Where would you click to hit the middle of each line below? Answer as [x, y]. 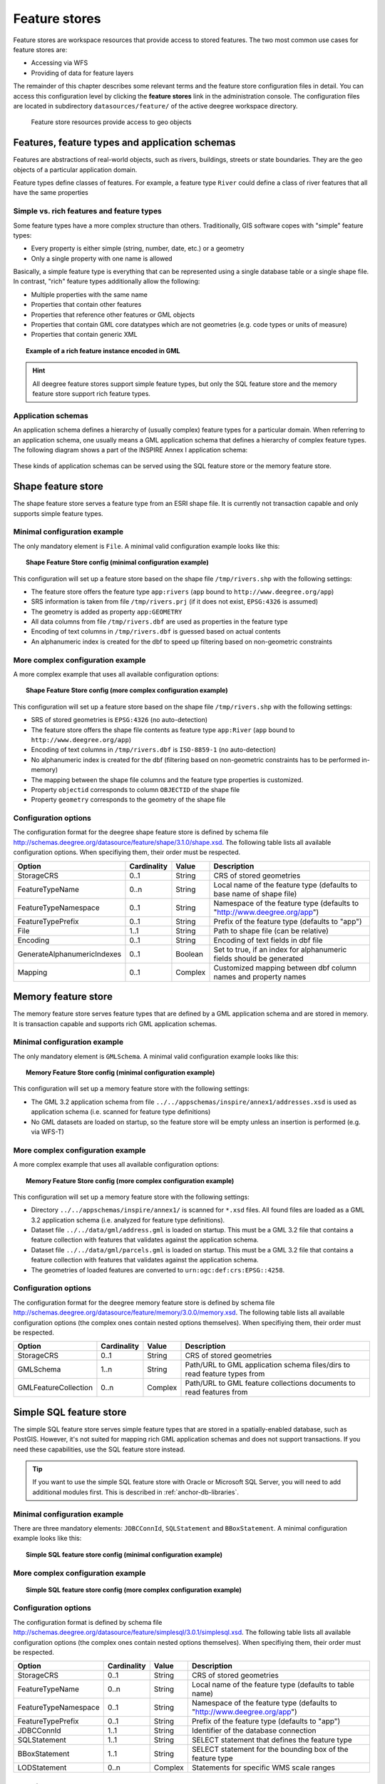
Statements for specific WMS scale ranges [263, 1768]
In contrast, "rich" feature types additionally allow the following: [107, 281]
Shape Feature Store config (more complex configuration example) [127, 690]
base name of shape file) [255, 893]
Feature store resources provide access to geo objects [111, 122]
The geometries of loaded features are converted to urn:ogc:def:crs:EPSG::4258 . [158, 1269]
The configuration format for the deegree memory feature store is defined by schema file [144, 1302]
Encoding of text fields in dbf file [268, 940]
